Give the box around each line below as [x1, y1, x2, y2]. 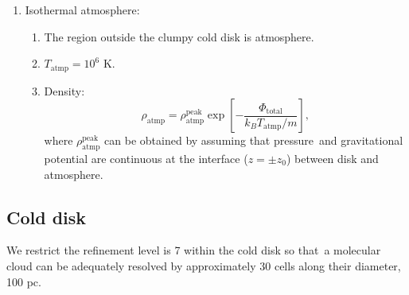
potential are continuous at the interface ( [44, 150, 248, 167]
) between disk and [286, 150, 379, 167]
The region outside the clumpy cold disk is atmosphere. [44, 28, 314, 45]
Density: [44, 82, 85, 99]
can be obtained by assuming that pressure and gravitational [104, 132, 403, 149]
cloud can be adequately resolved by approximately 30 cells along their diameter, [6, 258, 401, 274]
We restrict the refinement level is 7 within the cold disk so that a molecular [6, 242, 381, 258]
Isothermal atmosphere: [25, 2, 140, 17]
